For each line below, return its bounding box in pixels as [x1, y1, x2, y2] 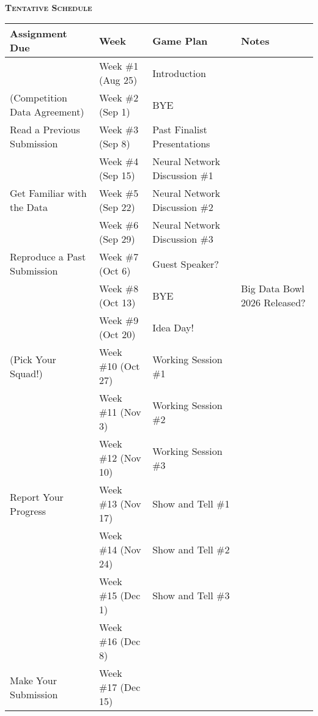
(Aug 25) [98, 73, 138, 87]
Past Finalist [152, 122, 207, 137]
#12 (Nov [98, 451, 141, 465]
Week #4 [98, 154, 139, 169]
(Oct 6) [98, 264, 131, 278]
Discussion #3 [152, 232, 213, 246]
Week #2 [98, 90, 139, 105]
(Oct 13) [98, 295, 136, 310]
